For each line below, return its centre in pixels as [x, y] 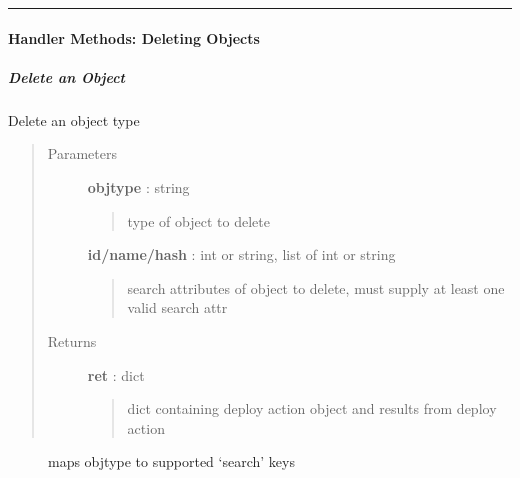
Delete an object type [74, 119]
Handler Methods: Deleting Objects [134, 37]
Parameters [82, 153]
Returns [72, 340]
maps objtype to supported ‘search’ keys [171, 461]
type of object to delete [198, 220]
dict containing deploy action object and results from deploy [312, 408]
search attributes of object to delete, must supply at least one [316, 287]
